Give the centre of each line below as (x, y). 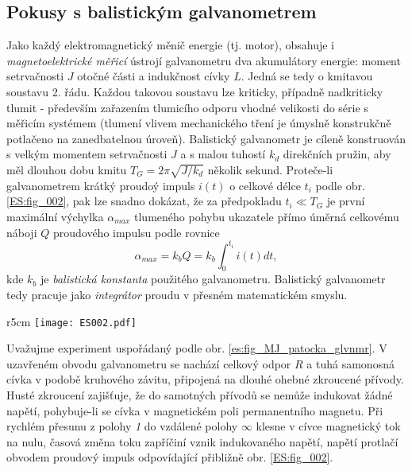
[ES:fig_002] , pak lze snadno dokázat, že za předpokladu (144, 201)
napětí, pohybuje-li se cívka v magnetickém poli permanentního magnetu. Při (195, 410)
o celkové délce (265, 185)
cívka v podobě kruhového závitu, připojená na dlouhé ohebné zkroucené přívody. (205, 379)
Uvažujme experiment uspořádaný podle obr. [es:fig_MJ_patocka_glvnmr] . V (197, 348)
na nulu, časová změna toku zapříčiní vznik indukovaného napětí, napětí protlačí (202, 441)
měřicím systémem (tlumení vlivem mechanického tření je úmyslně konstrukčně (199, 123)
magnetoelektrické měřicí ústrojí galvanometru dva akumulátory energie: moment (204, 60)
